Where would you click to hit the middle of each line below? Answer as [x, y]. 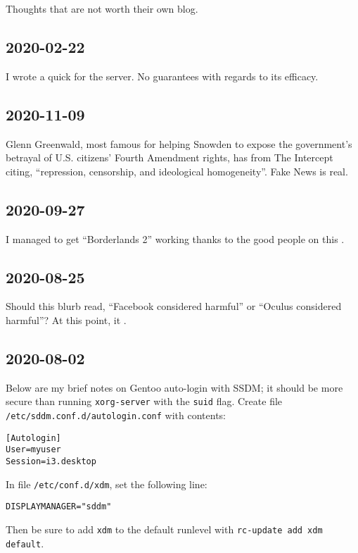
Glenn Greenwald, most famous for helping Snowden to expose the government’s [179, 143]
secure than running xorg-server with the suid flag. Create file [144, 401]
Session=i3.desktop [51, 461]
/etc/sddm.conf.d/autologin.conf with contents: [116, 415]
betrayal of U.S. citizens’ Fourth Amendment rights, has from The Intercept [170, 157]
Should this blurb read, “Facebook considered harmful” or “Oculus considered [174, 306]
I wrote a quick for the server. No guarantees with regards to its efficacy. [162, 76]
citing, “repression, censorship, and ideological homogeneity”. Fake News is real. [177, 171]
